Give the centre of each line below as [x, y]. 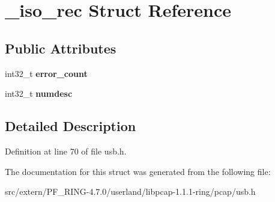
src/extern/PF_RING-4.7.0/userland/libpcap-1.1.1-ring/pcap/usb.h [130, 191]
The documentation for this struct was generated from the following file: [138, 171]
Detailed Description [71, 126]
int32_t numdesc [39, 93]
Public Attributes [61, 48]
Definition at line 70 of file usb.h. [66, 151]
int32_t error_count [46, 73]
